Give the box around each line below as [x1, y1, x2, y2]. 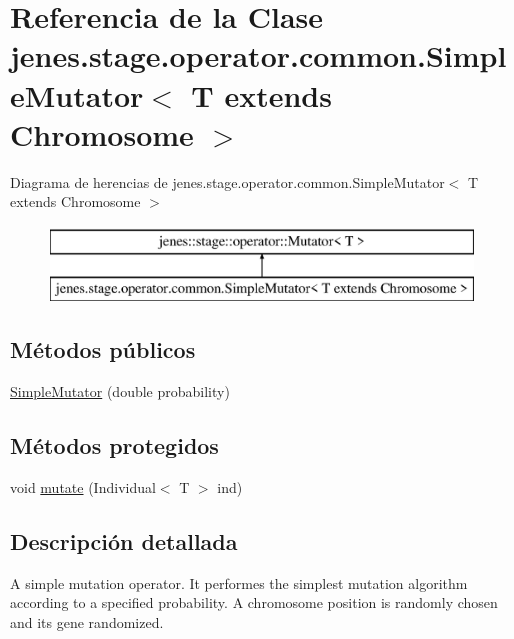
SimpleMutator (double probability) [10, 381, 230, 402]
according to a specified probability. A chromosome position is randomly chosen [10, 592, 498, 613]
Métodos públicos [10, 334, 196, 365]
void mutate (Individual [10, 477, 156, 498]
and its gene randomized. [10, 612, 164, 633]
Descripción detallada [10, 526, 238, 557]
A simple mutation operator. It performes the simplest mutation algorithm [10, 572, 468, 593]
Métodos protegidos [10, 430, 219, 461]
